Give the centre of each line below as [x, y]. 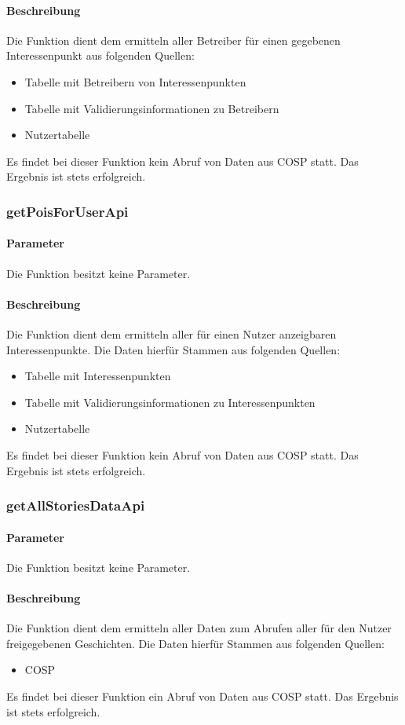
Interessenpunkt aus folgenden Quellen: [100, 55]
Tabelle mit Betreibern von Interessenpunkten [135, 81]
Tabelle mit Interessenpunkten [98, 376]
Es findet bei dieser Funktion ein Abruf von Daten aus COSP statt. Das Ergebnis [202, 696]
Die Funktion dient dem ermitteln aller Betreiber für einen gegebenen [173, 40]
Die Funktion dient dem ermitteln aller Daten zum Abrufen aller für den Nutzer [199, 628]
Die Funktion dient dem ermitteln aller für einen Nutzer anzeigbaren [171, 333]
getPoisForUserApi [67, 211]
